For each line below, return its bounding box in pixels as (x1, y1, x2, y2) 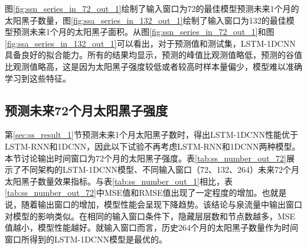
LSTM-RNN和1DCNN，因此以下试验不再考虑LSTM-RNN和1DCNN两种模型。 (5, 140, 301, 152)
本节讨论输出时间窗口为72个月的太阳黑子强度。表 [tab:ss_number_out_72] (5, 151, 286, 164)
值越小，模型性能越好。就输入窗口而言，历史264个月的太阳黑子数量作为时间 (5, 221, 298, 234)
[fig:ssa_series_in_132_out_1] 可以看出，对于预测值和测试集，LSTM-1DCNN (5, 37, 296, 49)
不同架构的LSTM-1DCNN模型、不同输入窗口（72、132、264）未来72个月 (21, 163, 299, 176)
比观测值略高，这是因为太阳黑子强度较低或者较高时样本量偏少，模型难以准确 (5, 60, 302, 72)
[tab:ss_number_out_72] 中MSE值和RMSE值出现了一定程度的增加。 (5, 186, 262, 199)
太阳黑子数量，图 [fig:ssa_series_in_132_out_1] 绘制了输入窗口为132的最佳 (5, 14, 286, 26)
